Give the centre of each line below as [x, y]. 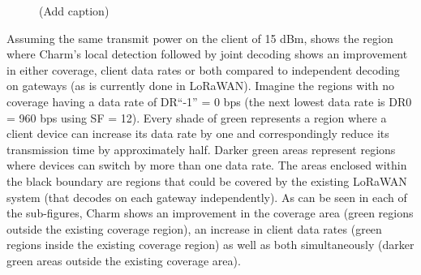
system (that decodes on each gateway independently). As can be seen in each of [207, 197]
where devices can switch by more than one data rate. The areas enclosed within [207, 165]
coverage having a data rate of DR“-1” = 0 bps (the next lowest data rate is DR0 [209, 101]
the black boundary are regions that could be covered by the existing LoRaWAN [207, 180]
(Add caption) [74, 11]
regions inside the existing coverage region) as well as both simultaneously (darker [210, 245]
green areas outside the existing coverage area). [124, 260]
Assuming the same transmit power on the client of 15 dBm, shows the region [200, 38]
